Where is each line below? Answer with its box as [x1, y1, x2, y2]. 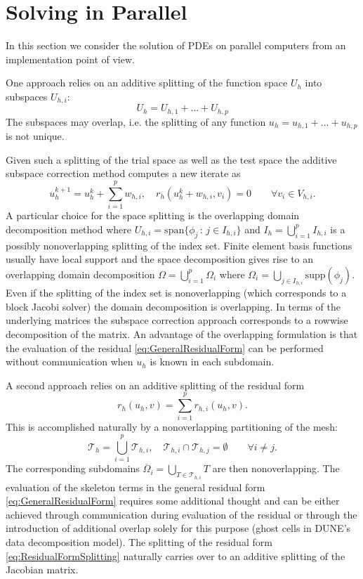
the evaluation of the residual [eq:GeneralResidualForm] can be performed [6, 340, 324, 355]
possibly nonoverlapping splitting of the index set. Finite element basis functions [6, 238, 352, 252]
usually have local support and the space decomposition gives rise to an [6, 252, 314, 266]
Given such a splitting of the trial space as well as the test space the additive [6, 152, 337, 167]
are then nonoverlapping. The [212, 461, 340, 476]
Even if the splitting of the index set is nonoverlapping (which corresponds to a [6, 285, 347, 300]
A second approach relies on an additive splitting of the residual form [6, 377, 305, 392]
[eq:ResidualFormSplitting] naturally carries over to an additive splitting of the [6, 548, 345, 563]
